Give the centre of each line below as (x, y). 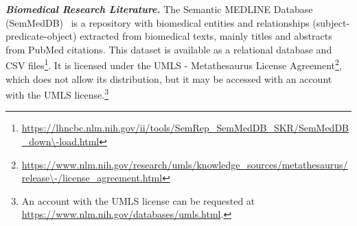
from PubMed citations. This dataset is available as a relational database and (169, 49)
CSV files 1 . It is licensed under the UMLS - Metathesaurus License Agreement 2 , (174, 64)
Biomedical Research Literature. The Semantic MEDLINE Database (159, 9)
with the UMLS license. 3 (57, 93)
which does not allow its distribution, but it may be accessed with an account (169, 78)
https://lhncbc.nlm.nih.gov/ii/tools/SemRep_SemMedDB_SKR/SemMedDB (185, 128)
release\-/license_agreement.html (92, 178)
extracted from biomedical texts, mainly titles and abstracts (206, 36)
